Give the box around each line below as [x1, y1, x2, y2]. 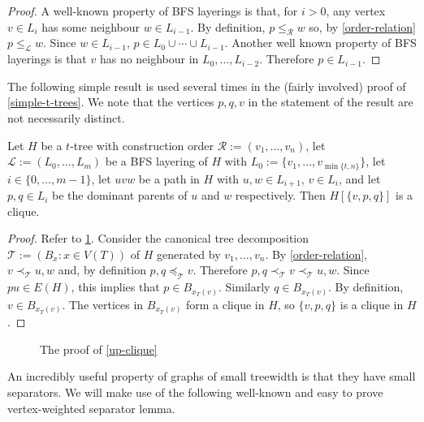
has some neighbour [41, 18, 141, 35]
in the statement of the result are [248, 93, 413, 110]
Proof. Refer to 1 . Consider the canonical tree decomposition [7, 230, 309, 247]
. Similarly [218, 278, 270, 295]
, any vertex [326, 2, 386, 19]
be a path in [138, 170, 200, 187]
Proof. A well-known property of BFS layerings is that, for [7, 2, 298, 19]
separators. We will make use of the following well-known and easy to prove [7, 384, 383, 401]
